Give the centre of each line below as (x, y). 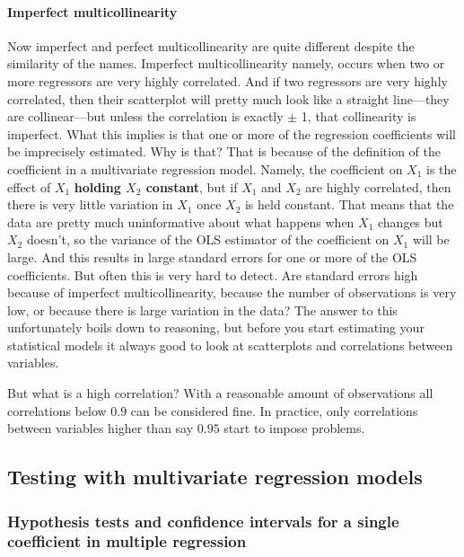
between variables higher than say (101, 428)
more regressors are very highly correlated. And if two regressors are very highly (228, 80)
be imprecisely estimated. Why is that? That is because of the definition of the (224, 151)
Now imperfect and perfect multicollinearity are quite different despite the (211, 45)
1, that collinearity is (359, 116)
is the (442, 168)
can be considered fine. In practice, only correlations (274, 410)
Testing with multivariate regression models (215, 477)
